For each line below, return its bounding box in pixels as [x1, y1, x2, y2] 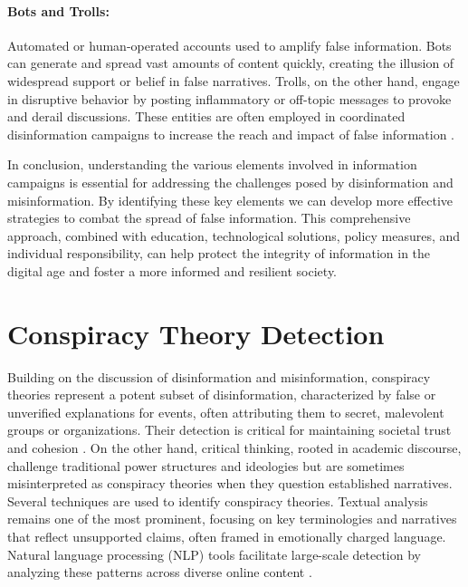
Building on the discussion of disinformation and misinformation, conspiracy [7, 367, 431, 386]
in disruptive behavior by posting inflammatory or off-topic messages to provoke [7, 89, 452, 108]
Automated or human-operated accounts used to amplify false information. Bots [7, 35, 452, 54]
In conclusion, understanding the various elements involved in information [7, 155, 417, 174]
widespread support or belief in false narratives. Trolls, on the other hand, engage [7, 71, 460, 90]
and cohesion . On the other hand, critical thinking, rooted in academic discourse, [7, 438, 462, 457]
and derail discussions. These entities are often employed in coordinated [7, 107, 406, 126]
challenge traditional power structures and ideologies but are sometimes [7, 456, 405, 475]
